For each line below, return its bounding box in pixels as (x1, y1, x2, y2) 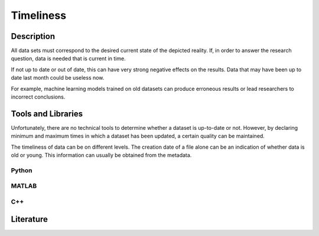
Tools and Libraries (11, 109, 83, 119)
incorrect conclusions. (11, 93, 66, 100)
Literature (11, 214, 48, 224)
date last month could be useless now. (11, 74, 105, 81)
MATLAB (11, 182, 37, 190)
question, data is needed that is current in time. (11, 55, 126, 62)
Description (11, 31, 56, 41)
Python (11, 166, 32, 174)
